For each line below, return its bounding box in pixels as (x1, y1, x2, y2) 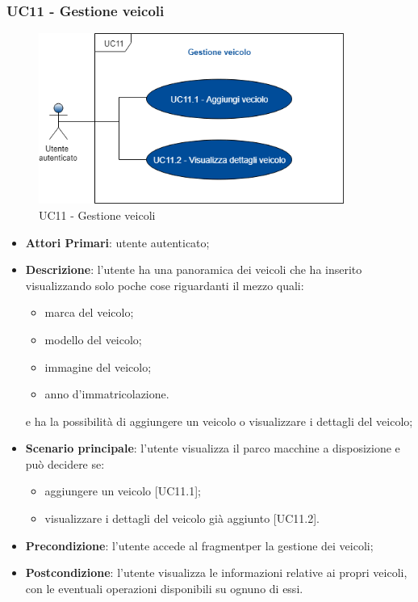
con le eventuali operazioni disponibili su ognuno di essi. (25, 579, 303, 596)
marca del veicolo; (44, 304, 134, 321)
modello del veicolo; (44, 330, 142, 347)
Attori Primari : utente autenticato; (25, 234, 210, 250)
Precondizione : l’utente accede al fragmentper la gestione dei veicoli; (25, 537, 374, 554)
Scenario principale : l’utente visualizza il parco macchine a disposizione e (25, 440, 400, 457)
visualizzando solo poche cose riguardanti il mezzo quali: (25, 276, 304, 293)
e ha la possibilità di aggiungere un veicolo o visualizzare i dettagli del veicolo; (25, 412, 413, 429)
